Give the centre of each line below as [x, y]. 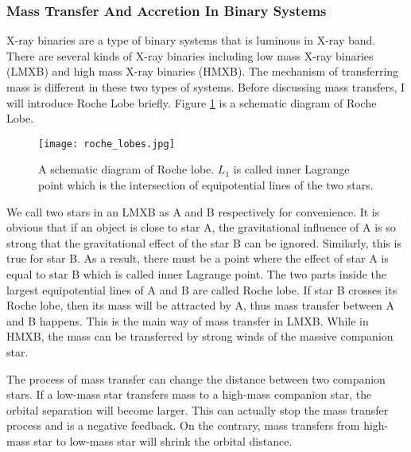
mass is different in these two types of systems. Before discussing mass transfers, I [206, 87]
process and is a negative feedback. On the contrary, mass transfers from [183, 425]
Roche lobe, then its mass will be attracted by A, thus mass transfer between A [201, 305]
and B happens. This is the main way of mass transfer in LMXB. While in [188, 320]
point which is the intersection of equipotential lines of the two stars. [206, 185]
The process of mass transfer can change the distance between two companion [196, 378]
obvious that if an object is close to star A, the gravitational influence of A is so [201, 227]
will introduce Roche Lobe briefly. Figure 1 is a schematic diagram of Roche [192, 102]
